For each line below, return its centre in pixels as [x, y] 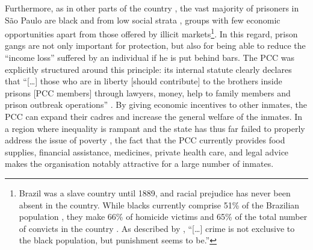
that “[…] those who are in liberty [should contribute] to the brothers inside [144, 81]
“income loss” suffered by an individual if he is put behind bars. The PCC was [150, 58]
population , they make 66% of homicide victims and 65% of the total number [163, 217]
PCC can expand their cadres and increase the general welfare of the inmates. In [154, 116]
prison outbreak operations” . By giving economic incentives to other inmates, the [156, 105]
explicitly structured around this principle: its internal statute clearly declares [148, 69]
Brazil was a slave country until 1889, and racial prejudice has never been [155, 192]
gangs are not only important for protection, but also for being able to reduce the [155, 45]
